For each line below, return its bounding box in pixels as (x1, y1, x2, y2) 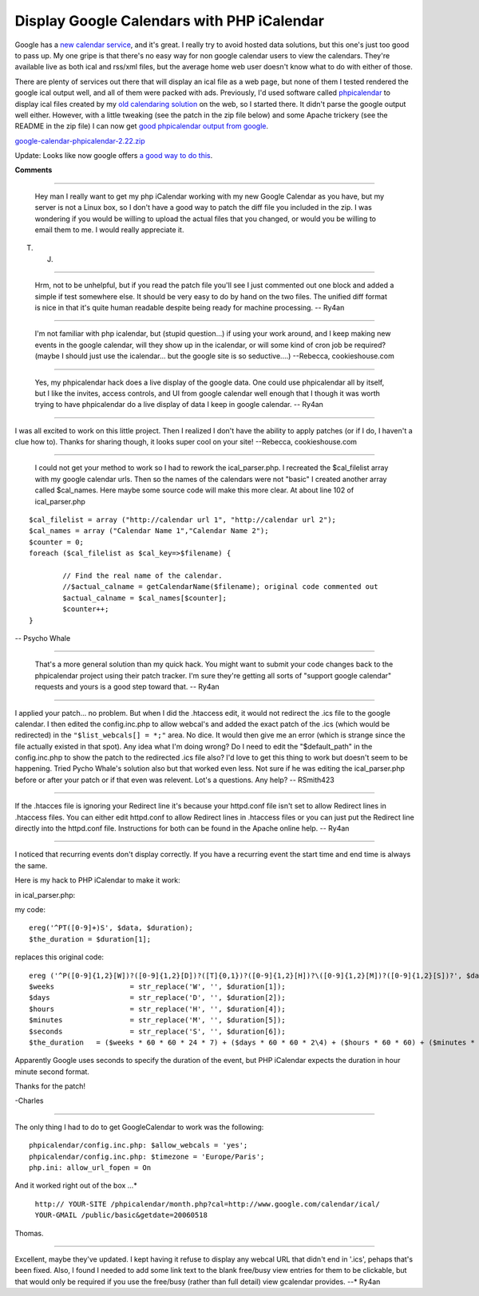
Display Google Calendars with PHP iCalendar (14, 12, 325, 30)
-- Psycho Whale (14, 633, 71, 642)
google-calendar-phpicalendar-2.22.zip (14, 136, 145, 145)
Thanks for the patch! (14, 1081, 86, 1091)
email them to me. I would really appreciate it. (34, 225, 184, 235)
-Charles (14, 1096, 44, 1105)
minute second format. (14, 1066, 89, 1077)
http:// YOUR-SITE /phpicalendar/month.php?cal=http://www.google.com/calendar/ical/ (34, 1199, 381, 1208)
